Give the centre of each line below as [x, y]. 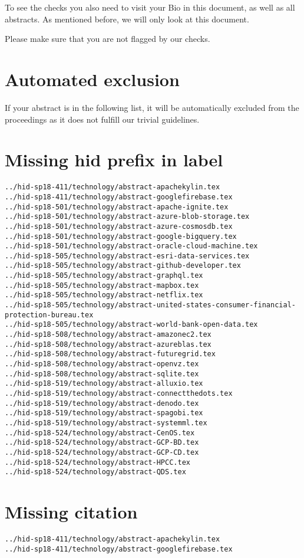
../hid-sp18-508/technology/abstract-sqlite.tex [102, 374]
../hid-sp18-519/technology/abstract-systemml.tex [106, 423]
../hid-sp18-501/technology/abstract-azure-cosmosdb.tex [119, 226]
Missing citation [71, 512]
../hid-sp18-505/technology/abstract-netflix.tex [104, 295]
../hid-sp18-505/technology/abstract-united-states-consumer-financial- [150, 305]
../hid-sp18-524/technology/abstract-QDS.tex [95, 472]
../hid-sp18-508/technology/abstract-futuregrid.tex [110, 354]
